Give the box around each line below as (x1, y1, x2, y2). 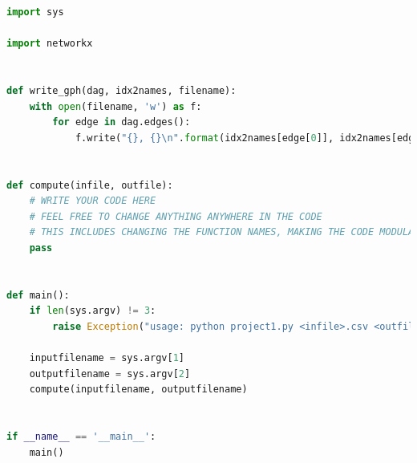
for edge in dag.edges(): (52, 116, 191, 128)
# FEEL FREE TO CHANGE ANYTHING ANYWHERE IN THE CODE (29, 210, 322, 222)
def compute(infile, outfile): (6, 179, 173, 191)
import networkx (6, 38, 93, 50)
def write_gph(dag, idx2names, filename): (6, 84, 237, 96)
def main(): (6, 289, 70, 301)
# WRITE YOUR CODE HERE (29, 195, 156, 207)
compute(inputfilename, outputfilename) (29, 384, 248, 396)
